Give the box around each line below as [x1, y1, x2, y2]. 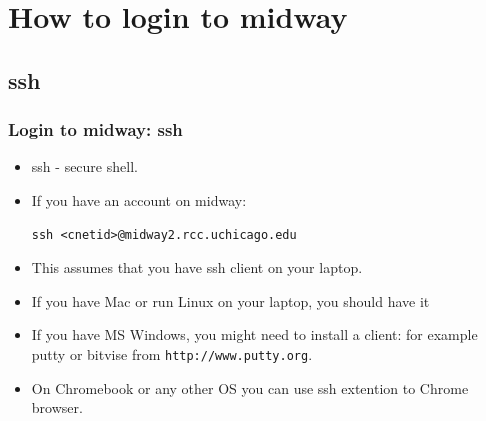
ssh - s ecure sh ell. [31, 156, 138, 177]
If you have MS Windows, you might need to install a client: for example [31, 324, 478, 345]
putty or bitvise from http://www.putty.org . [31, 343, 313, 364]
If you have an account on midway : [31, 189, 247, 210]
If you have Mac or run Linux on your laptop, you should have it [31, 290, 430, 311]
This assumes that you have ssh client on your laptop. [31, 257, 363, 278]
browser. [31, 397, 83, 418]
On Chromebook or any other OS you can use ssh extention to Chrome [31, 377, 469, 398]
